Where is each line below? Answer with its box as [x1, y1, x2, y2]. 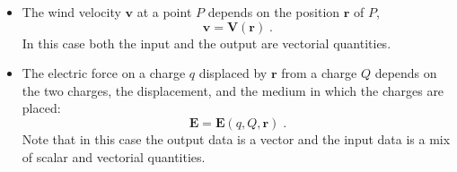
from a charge [281, 64, 357, 82]
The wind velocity [22, 3, 121, 21]
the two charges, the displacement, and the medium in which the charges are [22, 81, 444, 99]
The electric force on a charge [22, 64, 186, 82]
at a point [136, 3, 192, 21]
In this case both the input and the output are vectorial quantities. [22, 33, 391, 52]
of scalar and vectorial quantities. [22, 147, 206, 166]
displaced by [198, 64, 268, 82]
